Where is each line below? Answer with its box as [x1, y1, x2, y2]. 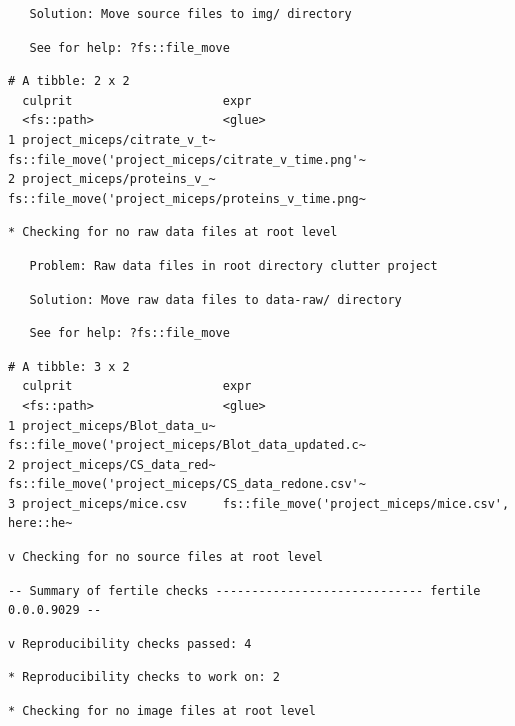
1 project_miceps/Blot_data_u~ [8, 418, 216, 433]
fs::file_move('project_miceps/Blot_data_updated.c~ [8, 438, 366, 453]
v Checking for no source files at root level [8, 550, 323, 565]
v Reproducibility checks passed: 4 [8, 636, 252, 651]
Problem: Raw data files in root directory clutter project [29, 258, 438, 273]
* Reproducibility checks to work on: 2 [8, 670, 281, 685]
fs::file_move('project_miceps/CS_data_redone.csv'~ [8, 477, 366, 492]
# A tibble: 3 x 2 [8, 359, 130, 374]
